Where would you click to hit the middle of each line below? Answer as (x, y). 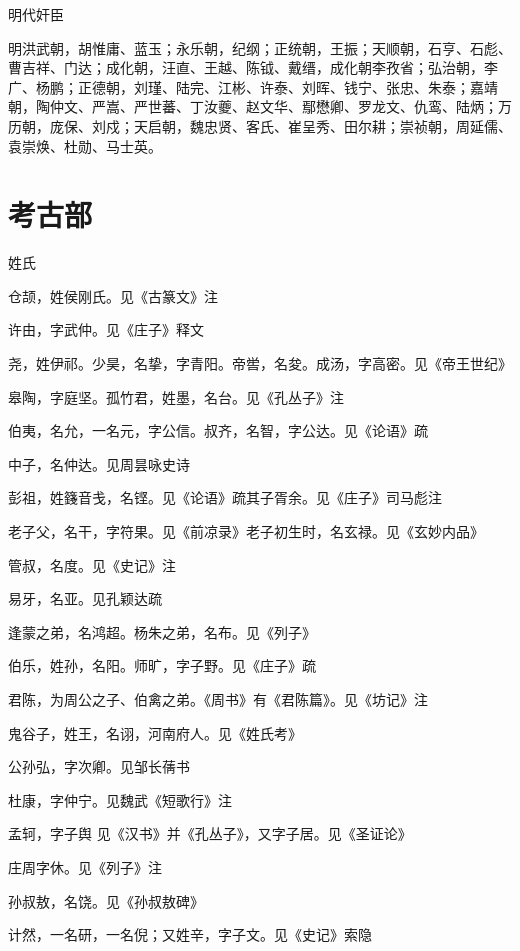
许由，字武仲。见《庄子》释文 (106, 329)
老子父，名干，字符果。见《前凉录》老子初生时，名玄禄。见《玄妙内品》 (246, 531)
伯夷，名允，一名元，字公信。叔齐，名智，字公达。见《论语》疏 (218, 430)
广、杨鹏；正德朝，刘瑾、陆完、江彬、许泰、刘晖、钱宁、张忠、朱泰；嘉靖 (253, 86)
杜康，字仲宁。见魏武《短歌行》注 (120, 799)
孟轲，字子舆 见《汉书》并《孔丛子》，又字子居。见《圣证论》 (210, 833)
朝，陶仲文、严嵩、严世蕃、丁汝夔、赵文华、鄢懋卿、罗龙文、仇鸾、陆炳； (253, 106)
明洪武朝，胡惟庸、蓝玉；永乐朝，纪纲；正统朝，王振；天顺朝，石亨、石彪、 (260, 47)
